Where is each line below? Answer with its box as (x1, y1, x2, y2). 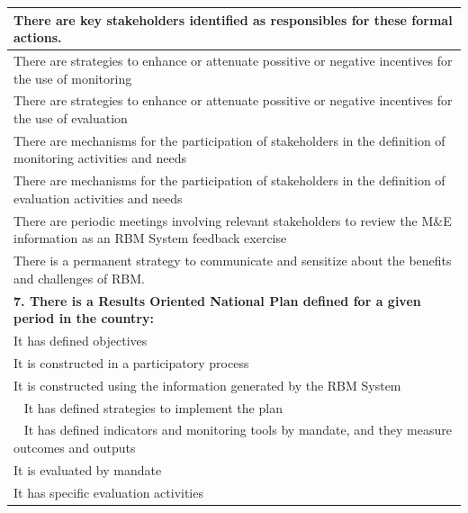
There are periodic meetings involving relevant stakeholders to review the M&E (13, 211, 452, 229)
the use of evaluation (13, 108, 128, 127)
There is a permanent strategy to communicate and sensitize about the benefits (13, 251, 452, 270)
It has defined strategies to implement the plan (23, 398, 283, 417)
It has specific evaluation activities (13, 482, 203, 501)
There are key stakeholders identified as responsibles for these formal (13, 10, 453, 29)
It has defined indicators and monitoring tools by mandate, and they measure (23, 420, 452, 439)
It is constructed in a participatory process (13, 353, 249, 372)
